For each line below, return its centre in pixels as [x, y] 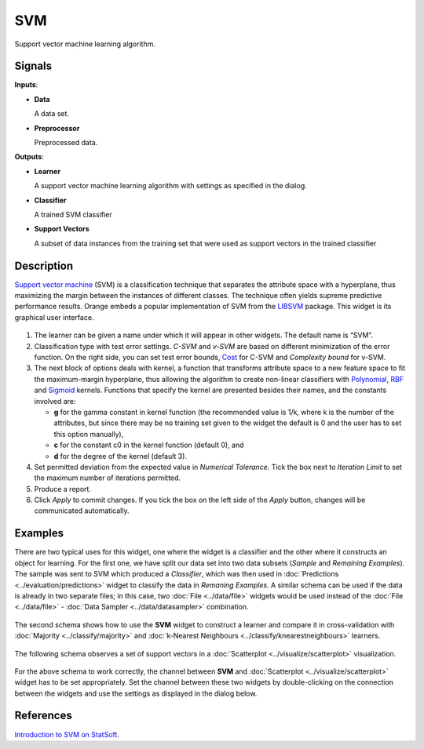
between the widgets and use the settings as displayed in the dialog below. [136, 693]
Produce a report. [63, 489]
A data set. [52, 114]
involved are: [55, 401]
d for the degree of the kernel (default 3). [121, 456]
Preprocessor [57, 128]
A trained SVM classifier [73, 214]
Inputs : [26, 85]
